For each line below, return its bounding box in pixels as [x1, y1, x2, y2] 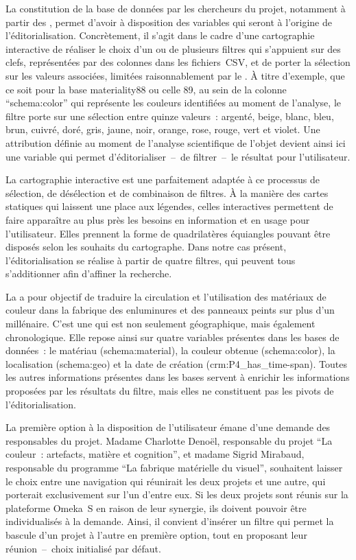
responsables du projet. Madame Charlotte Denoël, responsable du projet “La [5, 433, 333, 447]
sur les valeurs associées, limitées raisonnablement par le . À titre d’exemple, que [5, 68, 345, 82]
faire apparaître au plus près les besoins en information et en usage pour [5, 212, 310, 226]
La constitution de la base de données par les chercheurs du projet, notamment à [5, 1, 346, 15]
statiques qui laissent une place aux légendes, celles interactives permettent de [5, 199, 333, 213]
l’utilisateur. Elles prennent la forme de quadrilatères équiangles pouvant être [5, 226, 331, 240]
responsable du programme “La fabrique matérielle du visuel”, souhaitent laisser [5, 460, 343, 474]
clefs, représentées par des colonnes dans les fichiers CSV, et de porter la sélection [5, 55, 351, 69]
